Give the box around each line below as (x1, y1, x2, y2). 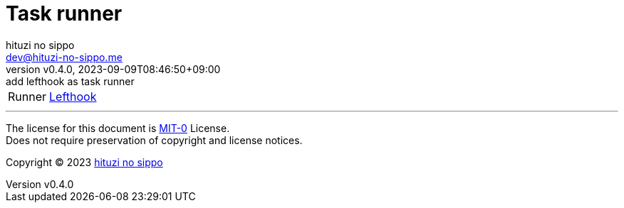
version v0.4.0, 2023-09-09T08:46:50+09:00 (6, 62, 221, 75)
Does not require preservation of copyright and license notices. (6, 133, 303, 146)
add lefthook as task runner (6, 75, 135, 87)
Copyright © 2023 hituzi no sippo (6, 155, 163, 168)
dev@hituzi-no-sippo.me (6, 50, 123, 63)
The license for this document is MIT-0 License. (6, 121, 230, 134)
